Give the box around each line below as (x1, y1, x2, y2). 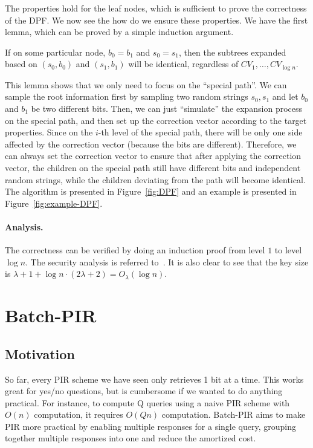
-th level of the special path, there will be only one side (98, 126, 303, 138)
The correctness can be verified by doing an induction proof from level (5, 244, 265, 256)
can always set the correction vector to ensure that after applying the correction (5, 149, 302, 162)
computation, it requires (34, 408, 123, 421)
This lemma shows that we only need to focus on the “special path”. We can (5, 78, 287, 91)
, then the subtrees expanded (179, 45, 286, 58)
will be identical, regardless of (128, 57, 239, 70)
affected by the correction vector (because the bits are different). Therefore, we (5, 137, 297, 150)
